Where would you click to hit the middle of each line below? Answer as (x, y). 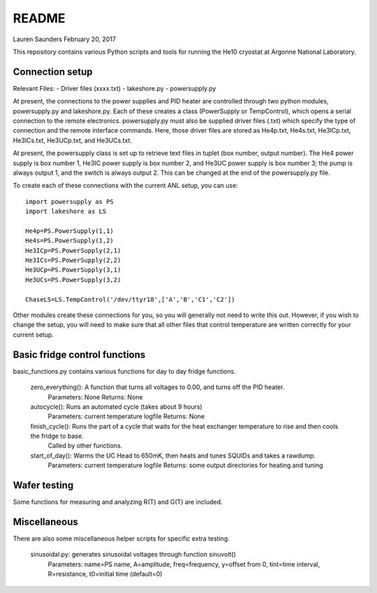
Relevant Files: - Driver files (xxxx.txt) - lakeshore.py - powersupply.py (114, 88)
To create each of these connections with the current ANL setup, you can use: (126, 186)
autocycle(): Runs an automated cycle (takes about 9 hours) (116, 407)
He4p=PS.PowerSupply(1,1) (70, 231)
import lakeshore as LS (66, 212)
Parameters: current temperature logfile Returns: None (126, 416)
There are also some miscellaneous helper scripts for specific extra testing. (121, 539)
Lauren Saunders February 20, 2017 (65, 39)
